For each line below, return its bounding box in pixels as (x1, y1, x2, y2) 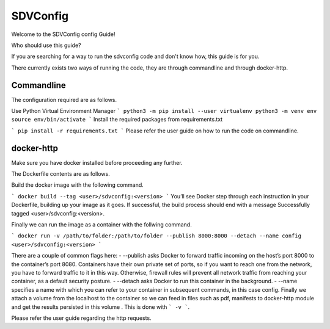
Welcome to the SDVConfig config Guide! (11, 31, 116, 38)
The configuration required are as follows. (11, 96, 117, 103)
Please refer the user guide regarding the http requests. (11, 314, 152, 322)
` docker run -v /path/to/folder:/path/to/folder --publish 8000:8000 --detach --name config (11, 233, 302, 239)
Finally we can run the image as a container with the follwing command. (11, 221, 192, 228)
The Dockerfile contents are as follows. (11, 170, 110, 178)
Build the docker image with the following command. (11, 181, 144, 189)
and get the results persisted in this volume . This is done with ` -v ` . (11, 303, 189, 311)
